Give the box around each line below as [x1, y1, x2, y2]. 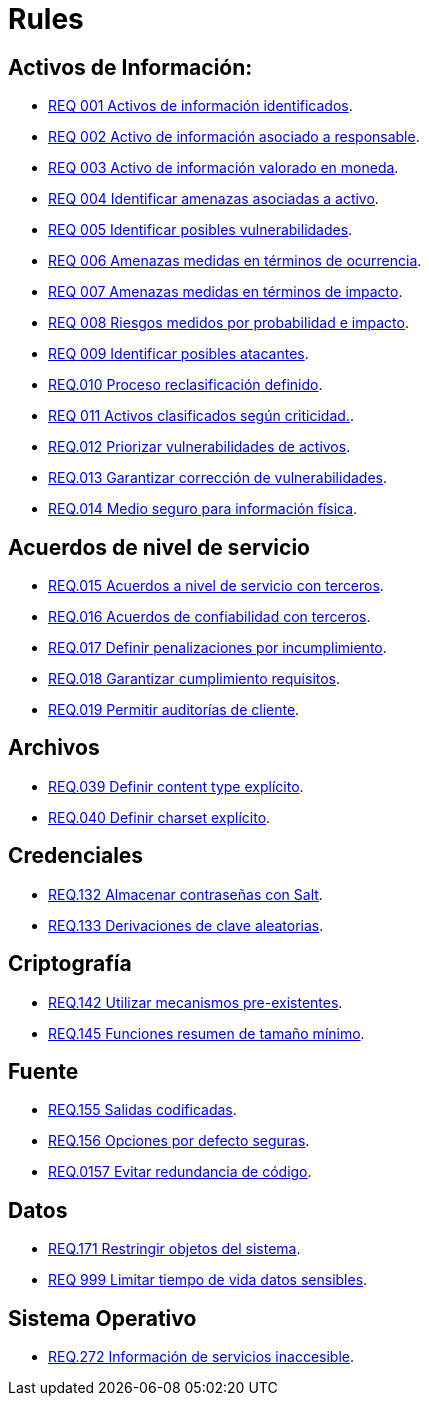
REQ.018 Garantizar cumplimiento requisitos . [48, 670, 341, 688]
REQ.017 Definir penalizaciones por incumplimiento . [48, 639, 387, 657]
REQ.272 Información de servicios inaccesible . [48, 1348, 355, 1366]
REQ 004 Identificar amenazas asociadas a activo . [48, 190, 379, 208]
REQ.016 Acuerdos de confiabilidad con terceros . [48, 608, 371, 626]
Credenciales [8, 843, 144, 869]
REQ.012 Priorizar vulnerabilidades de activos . [48, 438, 351, 456]
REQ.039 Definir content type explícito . [48, 777, 304, 795]
